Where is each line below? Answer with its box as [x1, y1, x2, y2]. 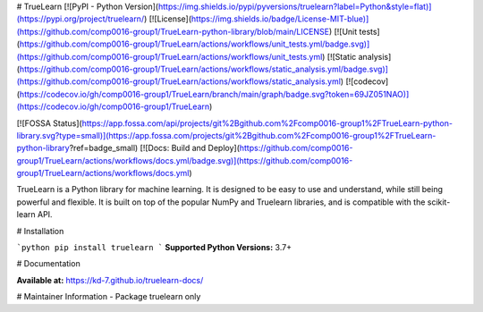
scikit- [427, 197, 451, 207]
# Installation [16, 225, 64, 236]
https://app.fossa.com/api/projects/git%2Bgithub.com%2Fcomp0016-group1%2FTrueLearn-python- [81, 117, 453, 129]
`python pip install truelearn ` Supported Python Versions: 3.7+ [16, 242, 292, 253]
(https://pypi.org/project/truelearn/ [16, 13, 145, 24]
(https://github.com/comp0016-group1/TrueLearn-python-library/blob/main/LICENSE [16, 26, 330, 37]
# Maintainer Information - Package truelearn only [16, 291, 201, 302]
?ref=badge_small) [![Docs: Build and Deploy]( [69, 143, 241, 154]
